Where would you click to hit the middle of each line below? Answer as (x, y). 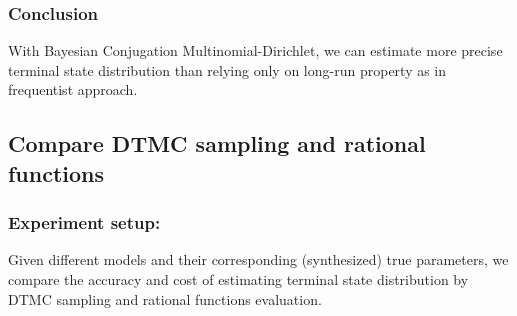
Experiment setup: (84, 222)
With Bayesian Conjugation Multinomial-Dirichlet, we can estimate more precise (255, 50)
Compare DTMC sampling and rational (217, 143)
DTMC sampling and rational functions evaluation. (165, 298)
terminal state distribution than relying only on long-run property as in (227, 69)
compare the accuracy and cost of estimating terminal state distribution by (238, 278)
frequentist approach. (73, 89)
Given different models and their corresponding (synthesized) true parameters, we (258, 259)
